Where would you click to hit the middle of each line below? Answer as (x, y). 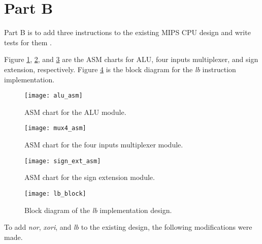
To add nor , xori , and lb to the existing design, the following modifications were (128, 227)
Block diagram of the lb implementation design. (98, 210)
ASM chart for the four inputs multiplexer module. (104, 144)
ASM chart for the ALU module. (75, 112)
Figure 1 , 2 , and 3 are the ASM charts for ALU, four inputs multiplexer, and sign (131, 59)
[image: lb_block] (55, 193)
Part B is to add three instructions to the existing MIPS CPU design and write (127, 32)
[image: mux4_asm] (55, 128)
